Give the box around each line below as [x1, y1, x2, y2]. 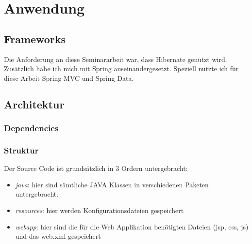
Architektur [4, 96, 65, 111]
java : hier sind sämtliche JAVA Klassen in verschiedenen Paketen [15, 179, 209, 189]
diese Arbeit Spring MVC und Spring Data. [4, 73, 134, 83]
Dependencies [4, 122, 59, 134]
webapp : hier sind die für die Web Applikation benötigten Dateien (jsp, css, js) [15, 221, 249, 231]
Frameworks [4, 31, 66, 46]
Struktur [4, 144, 39, 156]
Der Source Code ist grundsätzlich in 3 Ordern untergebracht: [4, 163, 188, 173]
